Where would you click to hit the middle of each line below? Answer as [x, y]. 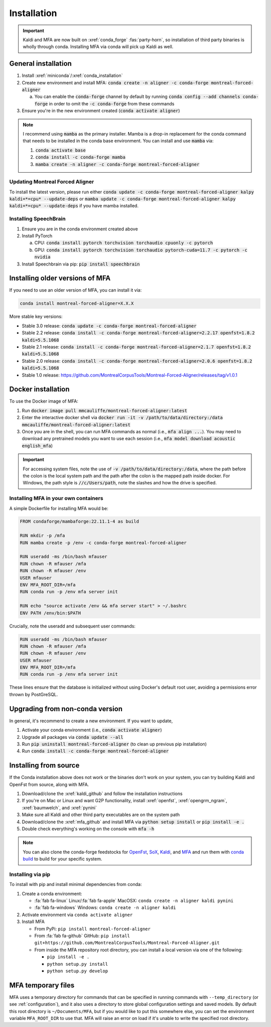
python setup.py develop [77, 971]
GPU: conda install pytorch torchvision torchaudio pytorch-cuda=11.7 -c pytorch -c [141, 250]
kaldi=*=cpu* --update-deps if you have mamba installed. [74, 206]
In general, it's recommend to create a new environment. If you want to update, [91, 721]
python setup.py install [77, 964]
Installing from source [44, 765]
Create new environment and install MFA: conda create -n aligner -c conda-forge [115, 82]
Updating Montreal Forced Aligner [52, 182]
